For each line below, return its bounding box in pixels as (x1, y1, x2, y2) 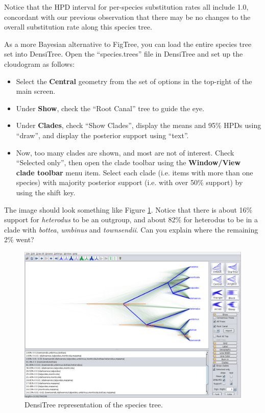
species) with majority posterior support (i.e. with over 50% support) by (16, 177, 243, 188)
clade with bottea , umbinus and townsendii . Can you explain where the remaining (4, 224, 258, 235)
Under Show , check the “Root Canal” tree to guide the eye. (16, 102, 205, 113)
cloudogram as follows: (4, 58, 75, 69)
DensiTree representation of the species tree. (25, 399, 163, 410)
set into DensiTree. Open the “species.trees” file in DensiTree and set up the (4, 48, 243, 59)
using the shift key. (16, 187, 76, 197)
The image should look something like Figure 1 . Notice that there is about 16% (4, 204, 253, 215)
